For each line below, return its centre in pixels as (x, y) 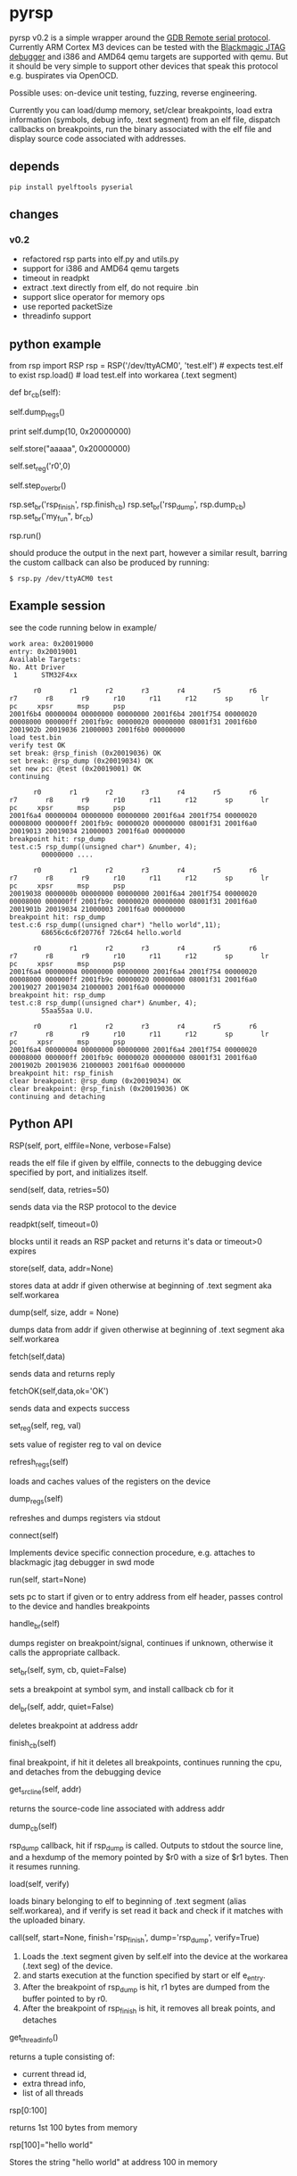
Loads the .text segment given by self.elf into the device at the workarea (155, 1957)
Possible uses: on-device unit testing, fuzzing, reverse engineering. (133, 93)
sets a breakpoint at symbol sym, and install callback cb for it (122, 1689)
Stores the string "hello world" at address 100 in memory (114, 2162)
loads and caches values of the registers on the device (110, 1481)
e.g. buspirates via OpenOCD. (64, 75)
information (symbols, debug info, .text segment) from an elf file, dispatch (145, 120)
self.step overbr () (38, 486)
